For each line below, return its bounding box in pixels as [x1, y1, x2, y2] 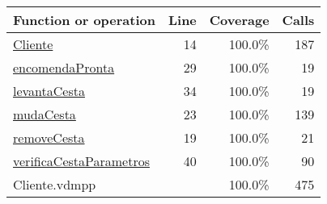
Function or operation [13, 10, 155, 29]
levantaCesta [13, 81, 85, 100]
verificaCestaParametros [13, 152, 150, 170]
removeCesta [13, 128, 85, 147]
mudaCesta [13, 105, 76, 123]
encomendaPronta [13, 58, 115, 77]
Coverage [209, 10, 270, 29]
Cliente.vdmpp [13, 175, 96, 194]
